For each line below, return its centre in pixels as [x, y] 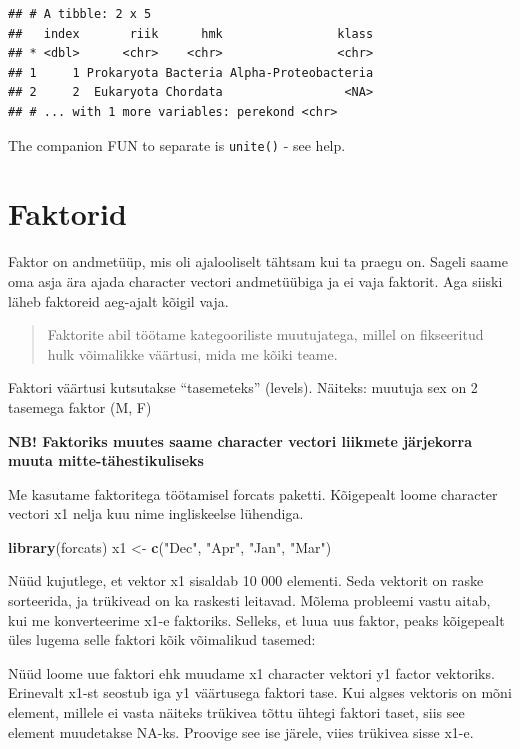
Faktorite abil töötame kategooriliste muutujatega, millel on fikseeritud [265, 334]
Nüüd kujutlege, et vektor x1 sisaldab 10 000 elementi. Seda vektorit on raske [246, 580]
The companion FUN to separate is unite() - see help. [177, 144]
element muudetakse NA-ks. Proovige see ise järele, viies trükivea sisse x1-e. [241, 731]
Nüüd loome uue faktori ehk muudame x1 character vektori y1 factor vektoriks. [251, 672]
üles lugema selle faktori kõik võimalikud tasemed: [162, 639]
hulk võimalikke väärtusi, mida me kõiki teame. [192, 353]
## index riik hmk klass [191, 33]
